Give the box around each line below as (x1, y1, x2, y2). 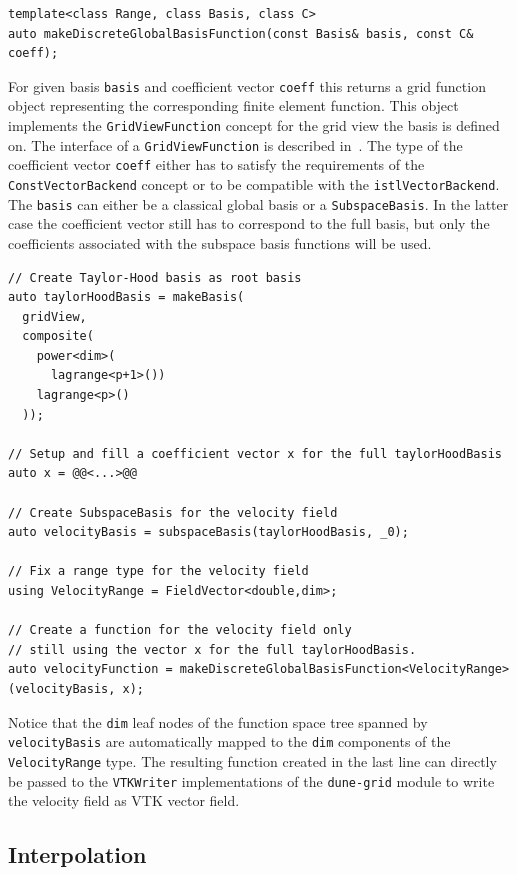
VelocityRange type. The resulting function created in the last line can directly (8, 750, 497, 771)
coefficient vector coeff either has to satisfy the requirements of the (8, 154, 425, 175)
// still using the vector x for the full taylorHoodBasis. (8, 642, 417, 657)
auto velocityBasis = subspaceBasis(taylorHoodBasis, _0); (8, 525, 409, 540)
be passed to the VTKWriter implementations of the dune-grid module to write (8, 770, 495, 791)
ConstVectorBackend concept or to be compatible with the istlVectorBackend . (8, 174, 500, 194)
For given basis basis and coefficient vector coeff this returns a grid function (8, 75, 486, 96)
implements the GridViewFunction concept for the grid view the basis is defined (8, 115, 500, 136)
